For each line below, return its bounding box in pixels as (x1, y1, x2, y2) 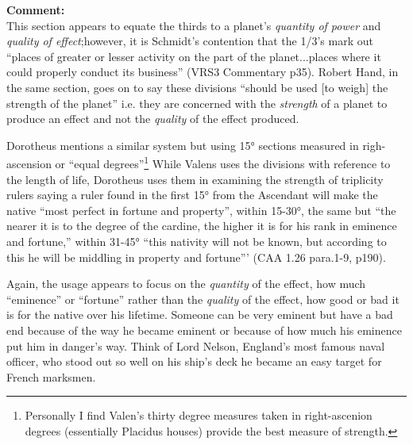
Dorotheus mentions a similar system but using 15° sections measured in (6, 136, 359, 153)
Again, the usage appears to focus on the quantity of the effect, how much (6, 275, 366, 292)
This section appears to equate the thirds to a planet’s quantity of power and (6, 17, 381, 33)
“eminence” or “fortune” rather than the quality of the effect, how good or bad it (6, 290, 399, 307)
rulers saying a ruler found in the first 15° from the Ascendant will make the (6, 186, 378, 203)
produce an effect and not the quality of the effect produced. (6, 110, 299, 127)
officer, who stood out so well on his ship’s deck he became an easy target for (6, 353, 382, 370)
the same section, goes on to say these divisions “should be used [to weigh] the (6, 79, 388, 95)
